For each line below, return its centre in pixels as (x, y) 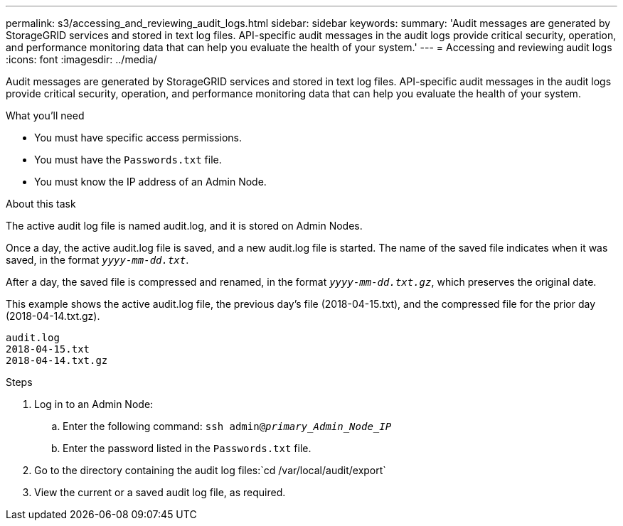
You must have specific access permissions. (138, 138)
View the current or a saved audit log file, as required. (160, 492)
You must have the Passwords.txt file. (128, 160)
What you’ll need (45, 116)
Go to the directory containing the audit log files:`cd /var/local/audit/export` (210, 470)
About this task (41, 204)
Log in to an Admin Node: (94, 404)
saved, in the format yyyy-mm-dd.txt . (97, 260)
